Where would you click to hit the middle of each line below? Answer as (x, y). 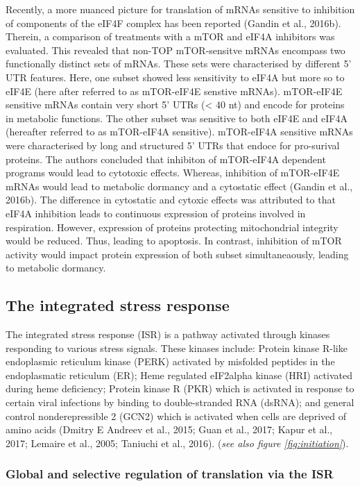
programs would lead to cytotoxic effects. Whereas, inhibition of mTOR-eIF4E (173, 173)
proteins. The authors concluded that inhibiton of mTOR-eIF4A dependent (166, 159)
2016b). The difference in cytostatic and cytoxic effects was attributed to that (171, 200)
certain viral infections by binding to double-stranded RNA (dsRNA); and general (180, 402)
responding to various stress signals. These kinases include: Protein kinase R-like (177, 347)
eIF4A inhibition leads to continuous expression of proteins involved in (156, 213)
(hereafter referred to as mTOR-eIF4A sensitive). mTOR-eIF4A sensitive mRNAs (179, 132)
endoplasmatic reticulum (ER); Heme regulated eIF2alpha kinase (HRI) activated (179, 375)
